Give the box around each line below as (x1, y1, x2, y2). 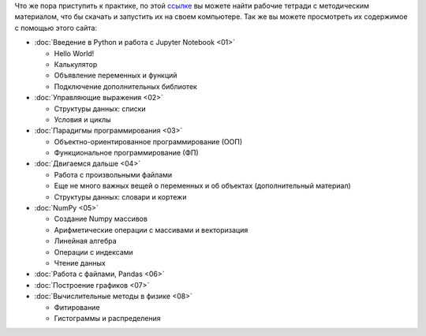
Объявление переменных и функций (54, 71, 177, 80)
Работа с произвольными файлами (54, 170, 173, 179)
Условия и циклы (54, 114, 111, 124)
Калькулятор (54, 59, 98, 69)
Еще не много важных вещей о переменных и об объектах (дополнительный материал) (54, 181, 351, 191)
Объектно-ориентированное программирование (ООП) (54, 136, 243, 146)
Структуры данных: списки (54, 103, 146, 114)
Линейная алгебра (54, 237, 118, 246)
